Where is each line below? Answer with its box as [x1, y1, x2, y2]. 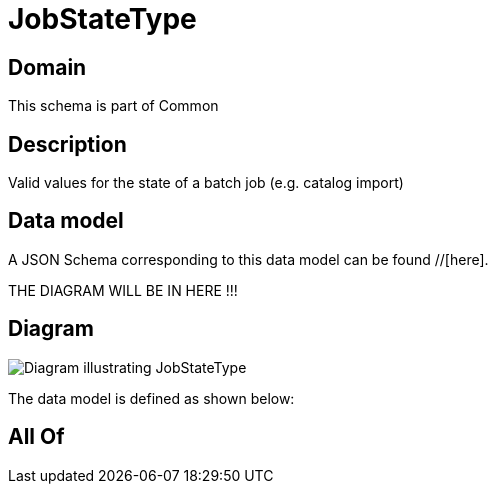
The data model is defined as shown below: [8, 389, 295, 407]
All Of [8, 424, 65, 450]
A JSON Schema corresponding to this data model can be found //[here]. [8, 250, 489, 268]
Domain [8, 54, 87, 80]
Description [8, 131, 127, 157]
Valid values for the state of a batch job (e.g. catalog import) [8, 174, 404, 192]
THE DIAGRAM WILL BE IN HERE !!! [8, 281, 238, 299]
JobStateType [8, 2, 197, 36]
